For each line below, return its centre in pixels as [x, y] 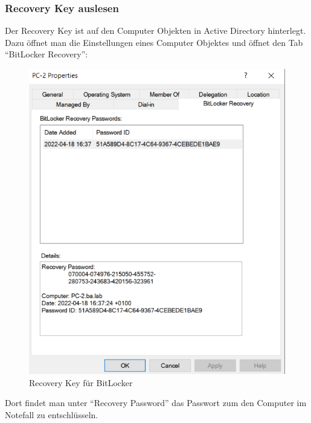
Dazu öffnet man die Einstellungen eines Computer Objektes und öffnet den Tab [154, 42]
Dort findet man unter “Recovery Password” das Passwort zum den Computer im [156, 403]
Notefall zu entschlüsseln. [52, 415]
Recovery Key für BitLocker [81, 382]
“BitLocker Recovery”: [46, 54]
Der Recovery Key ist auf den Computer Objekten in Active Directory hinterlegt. [155, 31]
